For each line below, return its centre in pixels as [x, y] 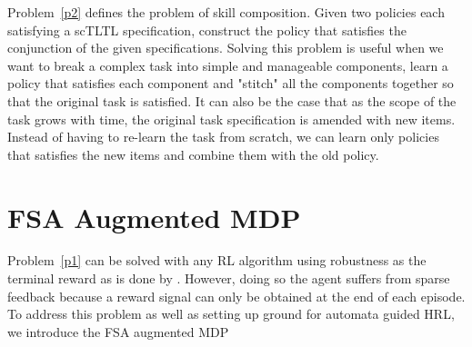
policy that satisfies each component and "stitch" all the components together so [231, 83]
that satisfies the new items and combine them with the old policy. [193, 154]
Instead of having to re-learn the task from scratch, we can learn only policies [223, 137]
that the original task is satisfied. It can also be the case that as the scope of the [232, 100]
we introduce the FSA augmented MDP [118, 331]
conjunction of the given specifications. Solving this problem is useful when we [226, 48]
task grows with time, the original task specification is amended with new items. [231, 119]
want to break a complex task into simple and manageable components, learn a [228, 65]
